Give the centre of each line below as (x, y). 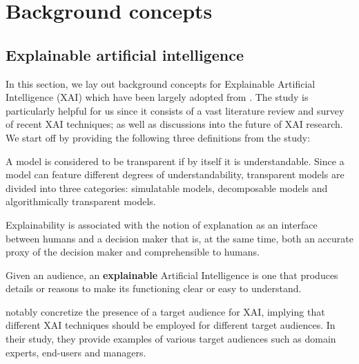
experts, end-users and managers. (76, 352)
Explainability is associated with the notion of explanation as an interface (162, 224)
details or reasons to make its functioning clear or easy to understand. (154, 288)
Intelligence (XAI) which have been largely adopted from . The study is (157, 97)
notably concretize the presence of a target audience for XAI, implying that (165, 311)
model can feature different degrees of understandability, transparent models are (175, 174)
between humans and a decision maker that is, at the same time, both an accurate (179, 238)
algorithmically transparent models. (81, 201)
